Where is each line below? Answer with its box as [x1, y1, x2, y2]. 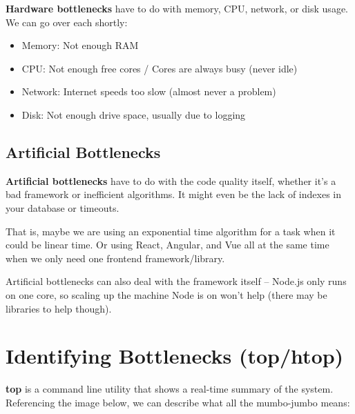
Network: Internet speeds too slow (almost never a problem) [21, 84, 276, 99]
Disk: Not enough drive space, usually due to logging [21, 107, 246, 121]
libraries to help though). [6, 301, 112, 315]
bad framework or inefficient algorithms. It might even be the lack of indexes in [6, 187, 342, 201]
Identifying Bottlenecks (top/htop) [6, 342, 344, 370]
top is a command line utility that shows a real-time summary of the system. [6, 382, 334, 396]
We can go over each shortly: [6, 14, 128, 29]
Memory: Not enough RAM [21, 38, 139, 52]
